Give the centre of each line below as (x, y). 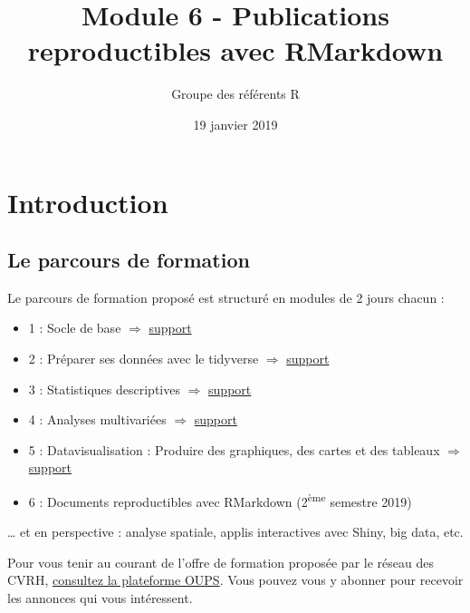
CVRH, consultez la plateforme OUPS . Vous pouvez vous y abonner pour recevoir (235, 580)
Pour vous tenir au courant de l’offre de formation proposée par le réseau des (221, 562)
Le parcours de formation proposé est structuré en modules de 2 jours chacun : (226, 297)
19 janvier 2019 (235, 124)
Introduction (88, 202)
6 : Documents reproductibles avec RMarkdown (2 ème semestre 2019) (220, 500)
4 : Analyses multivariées (97, 419)
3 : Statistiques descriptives (104, 389)
